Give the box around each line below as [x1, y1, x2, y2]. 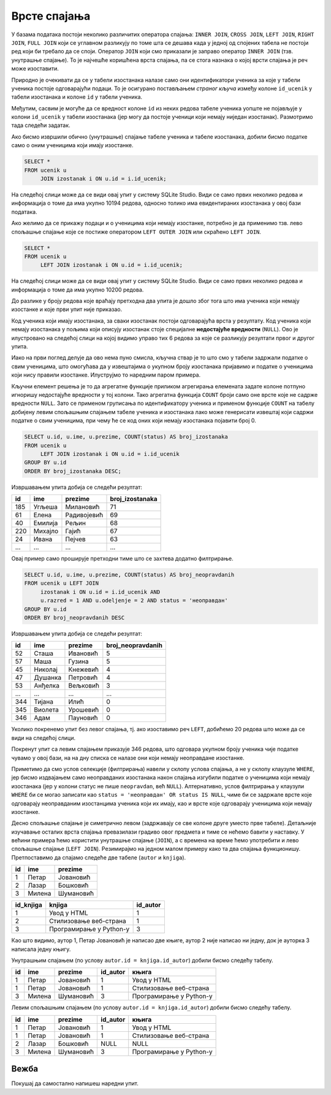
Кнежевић [68, 666, 99, 674]
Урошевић [68, 705, 99, 714]
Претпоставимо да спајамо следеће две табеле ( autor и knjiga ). [11, 853, 186, 861]
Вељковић [68, 682, 99, 690]
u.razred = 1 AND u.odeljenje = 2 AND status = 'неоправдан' [40, 597, 228, 604]
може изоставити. [11, 65, 59, 72]
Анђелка [34, 682, 59, 690]
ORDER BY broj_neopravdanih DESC [24, 614, 125, 621]
